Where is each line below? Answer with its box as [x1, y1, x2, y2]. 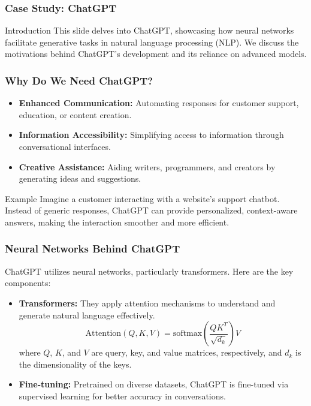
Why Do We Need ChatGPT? [5, 73, 153, 88]
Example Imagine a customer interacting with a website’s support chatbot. [5, 192, 280, 204]
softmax [173, 329, 203, 338]
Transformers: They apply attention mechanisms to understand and [19, 296, 276, 309]
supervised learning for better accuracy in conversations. [19, 389, 226, 402]
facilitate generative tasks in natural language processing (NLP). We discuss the [5, 35, 299, 48]
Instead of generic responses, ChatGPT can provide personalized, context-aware [5, 204, 298, 216]
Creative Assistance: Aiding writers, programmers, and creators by [19, 160, 276, 173]
